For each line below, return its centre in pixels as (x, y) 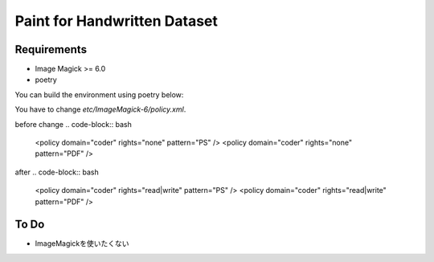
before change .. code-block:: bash (73, 124)
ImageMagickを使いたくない (82, 244)
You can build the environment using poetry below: (99, 94)
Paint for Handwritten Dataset (117, 21)
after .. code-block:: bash (57, 172)
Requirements (51, 49)
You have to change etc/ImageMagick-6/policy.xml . (100, 109)
